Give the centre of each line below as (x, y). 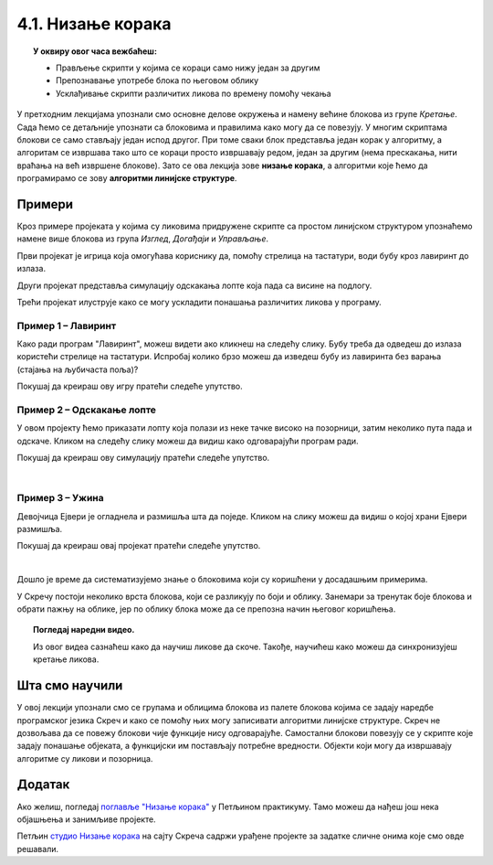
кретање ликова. (66, 659)
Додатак (43, 785)
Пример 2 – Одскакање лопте (87, 410)
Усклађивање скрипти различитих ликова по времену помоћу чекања (194, 93)
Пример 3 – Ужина (60, 498)
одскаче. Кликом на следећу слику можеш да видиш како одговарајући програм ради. (188, 441)
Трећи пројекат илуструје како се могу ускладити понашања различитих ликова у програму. (199, 302)
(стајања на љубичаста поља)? (78, 369)
